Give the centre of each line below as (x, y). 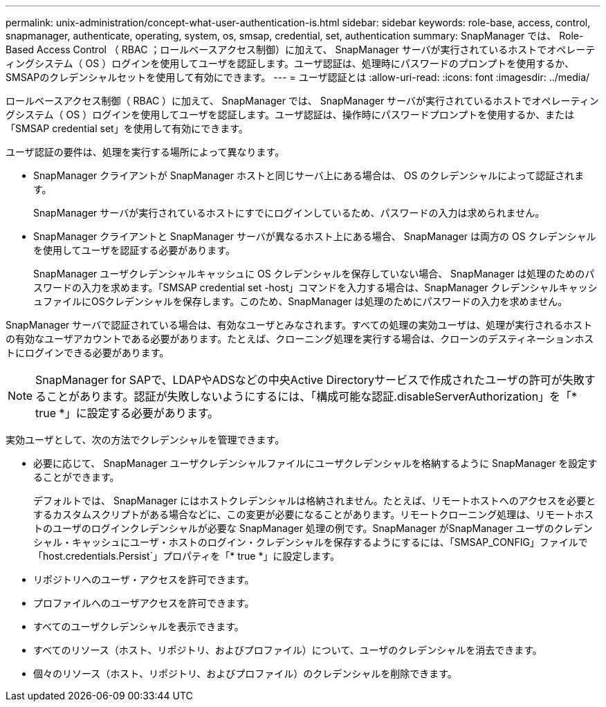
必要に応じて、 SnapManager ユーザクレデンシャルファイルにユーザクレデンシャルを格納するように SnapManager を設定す (315, 463)
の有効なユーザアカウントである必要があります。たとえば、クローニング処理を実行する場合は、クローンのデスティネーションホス (300, 339)
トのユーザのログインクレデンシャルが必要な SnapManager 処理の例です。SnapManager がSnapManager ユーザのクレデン (313, 528)
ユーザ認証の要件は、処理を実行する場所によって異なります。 (145, 152)
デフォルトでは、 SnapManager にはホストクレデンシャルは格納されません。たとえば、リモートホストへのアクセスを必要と (315, 501)
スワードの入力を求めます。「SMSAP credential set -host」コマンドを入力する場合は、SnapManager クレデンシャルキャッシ (315, 287)
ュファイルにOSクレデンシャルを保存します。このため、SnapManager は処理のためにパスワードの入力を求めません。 (301, 301)
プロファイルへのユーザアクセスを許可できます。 (144, 603)
